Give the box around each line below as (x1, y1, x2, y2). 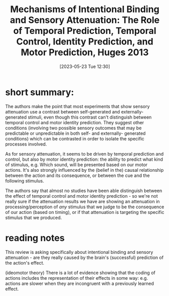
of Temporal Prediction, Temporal (13, 25, 156, 36)
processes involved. (5, 141, 47, 147)
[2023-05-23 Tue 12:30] (60, 63, 110, 69)
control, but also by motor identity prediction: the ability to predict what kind (5, 156, 163, 162)
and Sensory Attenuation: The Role (10, 14, 160, 26)
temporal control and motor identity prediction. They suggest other (5, 119, 144, 125)
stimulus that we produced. (5, 214, 62, 220)
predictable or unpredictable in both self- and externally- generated (5, 130, 146, 136)
